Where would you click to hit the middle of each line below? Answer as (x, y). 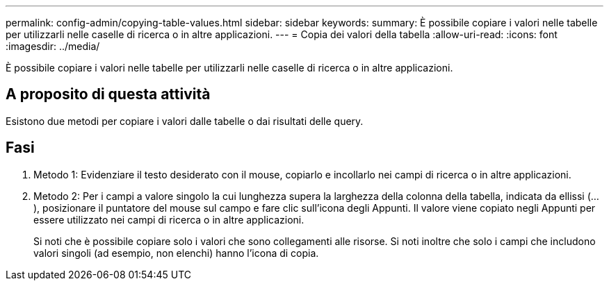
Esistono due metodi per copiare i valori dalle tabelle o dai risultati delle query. (185, 121)
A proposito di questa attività (108, 94)
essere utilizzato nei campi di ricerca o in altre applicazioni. (169, 219)
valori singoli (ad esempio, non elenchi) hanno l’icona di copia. (176, 253)
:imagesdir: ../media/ (53, 46)
